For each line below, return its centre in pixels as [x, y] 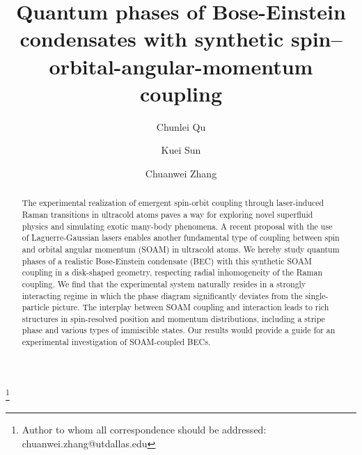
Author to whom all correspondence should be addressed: [144, 430]
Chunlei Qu [181, 126]
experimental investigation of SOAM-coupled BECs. [116, 342]
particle [36, 307]
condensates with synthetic [152, 39]
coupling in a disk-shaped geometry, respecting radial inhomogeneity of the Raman [172, 272]
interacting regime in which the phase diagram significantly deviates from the [162, 295]
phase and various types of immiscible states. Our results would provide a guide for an [179, 330]
